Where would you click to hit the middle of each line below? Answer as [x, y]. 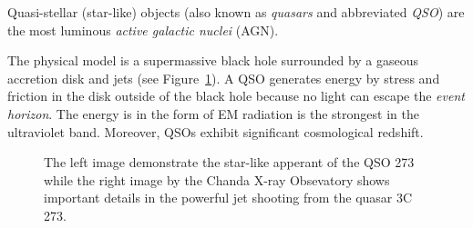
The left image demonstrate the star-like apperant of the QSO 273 [229, 162]
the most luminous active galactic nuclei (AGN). [143, 30]
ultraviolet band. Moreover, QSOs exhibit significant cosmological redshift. [216, 131]
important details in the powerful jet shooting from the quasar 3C [228, 198]
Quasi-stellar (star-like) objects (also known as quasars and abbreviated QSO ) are [236, 12]
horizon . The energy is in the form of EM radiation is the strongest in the [213, 113]
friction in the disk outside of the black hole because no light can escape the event [236, 96]
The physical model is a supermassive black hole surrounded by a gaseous [213, 60]
